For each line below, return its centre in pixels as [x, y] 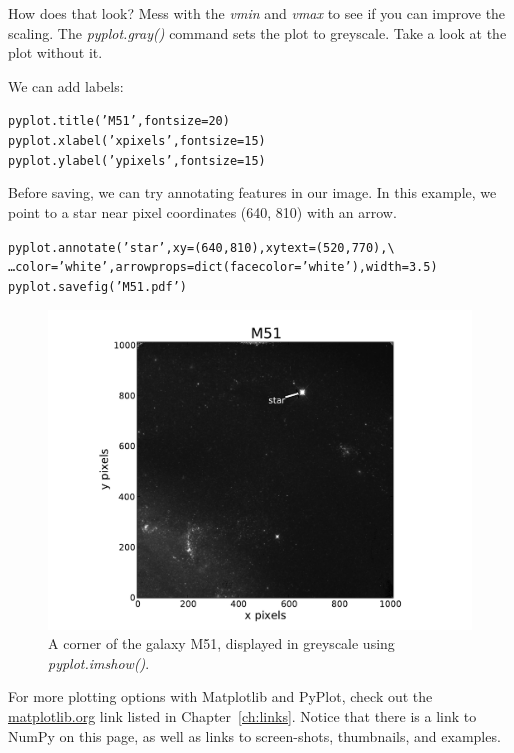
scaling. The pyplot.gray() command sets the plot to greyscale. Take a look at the [257, 32]
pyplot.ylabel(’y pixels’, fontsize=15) [137, 160]
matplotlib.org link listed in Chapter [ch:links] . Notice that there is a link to [242, 715]
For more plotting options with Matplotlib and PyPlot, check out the [220, 696]
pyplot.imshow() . [99, 662]
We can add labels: [66, 85]
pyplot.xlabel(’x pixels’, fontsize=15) [137, 141]
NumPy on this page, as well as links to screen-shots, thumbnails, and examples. [254, 735]
